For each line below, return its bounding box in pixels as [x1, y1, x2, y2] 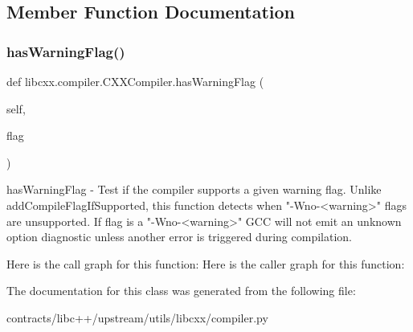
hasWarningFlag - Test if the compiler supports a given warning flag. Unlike [6, 181, 382, 198]
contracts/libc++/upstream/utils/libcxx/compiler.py [6, 309, 268, 326]
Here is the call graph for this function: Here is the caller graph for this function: [6, 255, 405, 272]
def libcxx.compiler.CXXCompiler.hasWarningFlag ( [6, 73, 264, 89]
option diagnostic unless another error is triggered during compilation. [6, 228, 352, 245]
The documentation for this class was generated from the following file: [6, 282, 356, 299]
